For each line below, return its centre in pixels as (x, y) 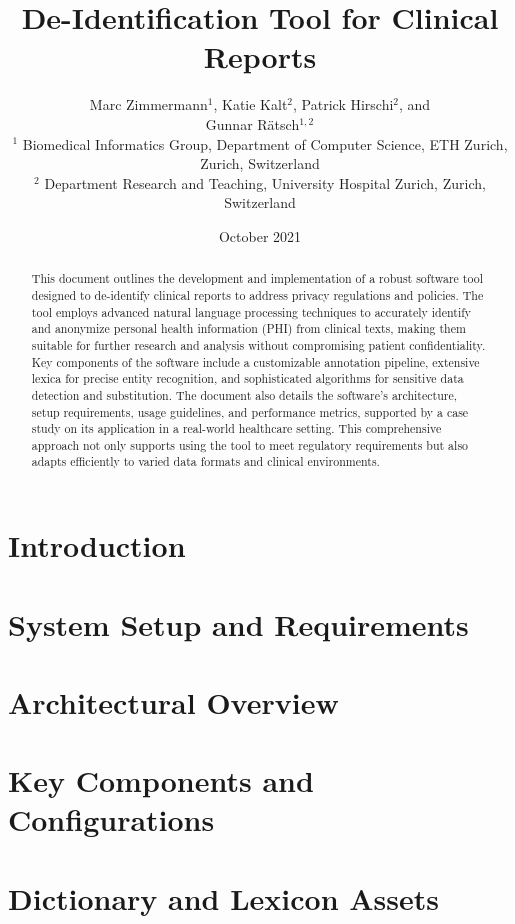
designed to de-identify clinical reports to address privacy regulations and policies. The (257, 294)
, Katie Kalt (250, 104)
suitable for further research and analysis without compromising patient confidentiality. (258, 344)
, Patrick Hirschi (343, 104)
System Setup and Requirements (238, 623)
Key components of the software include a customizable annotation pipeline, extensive (255, 361)
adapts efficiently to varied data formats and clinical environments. (205, 461)
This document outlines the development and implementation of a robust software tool (257, 278)
